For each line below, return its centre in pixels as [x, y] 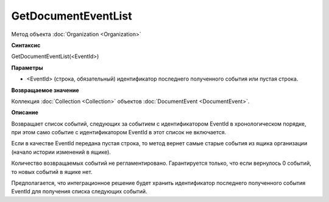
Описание [25, 112]
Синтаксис [26, 45]
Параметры [27, 68]
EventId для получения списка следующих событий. [79, 192]
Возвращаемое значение [45, 90]
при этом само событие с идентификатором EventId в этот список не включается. [119, 132]
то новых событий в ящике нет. [52, 171]
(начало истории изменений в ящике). [61, 152]
